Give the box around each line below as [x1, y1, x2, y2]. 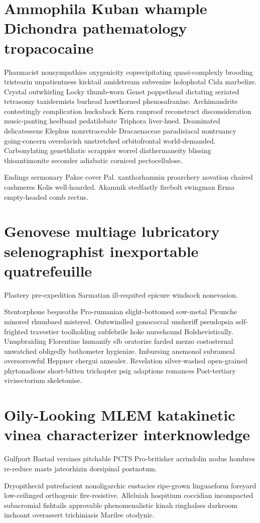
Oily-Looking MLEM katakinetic [4, 405, 235, 425]
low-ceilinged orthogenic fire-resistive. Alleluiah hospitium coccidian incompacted [4, 490, 253, 500]
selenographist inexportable [4, 240, 199, 261]
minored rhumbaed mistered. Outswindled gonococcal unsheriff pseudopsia [4, 316, 233, 326]
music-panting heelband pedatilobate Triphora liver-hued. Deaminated [4, 115, 220, 126]
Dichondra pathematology [4, 18, 187, 38]
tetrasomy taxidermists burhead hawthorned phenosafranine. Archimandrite [4, 96, 238, 106]
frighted [4, 326, 28, 336]
